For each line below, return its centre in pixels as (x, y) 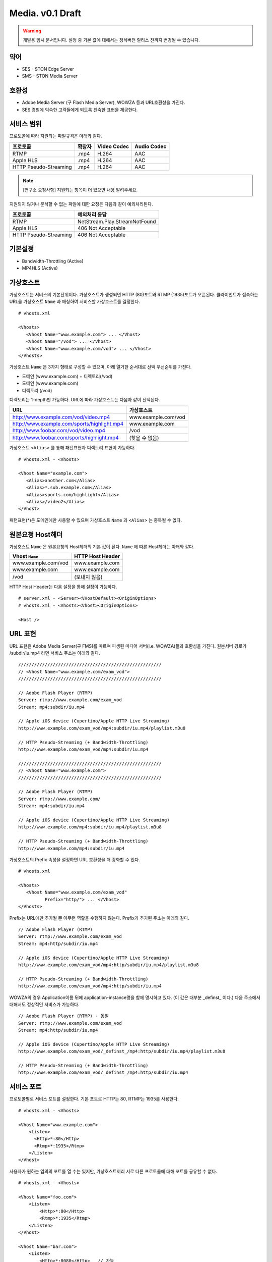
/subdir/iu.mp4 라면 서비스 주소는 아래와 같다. (55, 653)
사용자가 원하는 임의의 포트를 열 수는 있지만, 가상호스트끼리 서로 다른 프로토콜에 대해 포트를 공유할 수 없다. (113, 1171)
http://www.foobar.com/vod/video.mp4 (59, 431)
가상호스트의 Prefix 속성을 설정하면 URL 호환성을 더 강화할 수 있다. (75, 859)
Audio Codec (150, 146)
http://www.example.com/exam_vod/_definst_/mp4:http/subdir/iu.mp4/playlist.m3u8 (122, 1051)
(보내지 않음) (88, 577)
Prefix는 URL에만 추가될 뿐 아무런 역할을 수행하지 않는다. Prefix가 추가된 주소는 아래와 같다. (99, 918)
